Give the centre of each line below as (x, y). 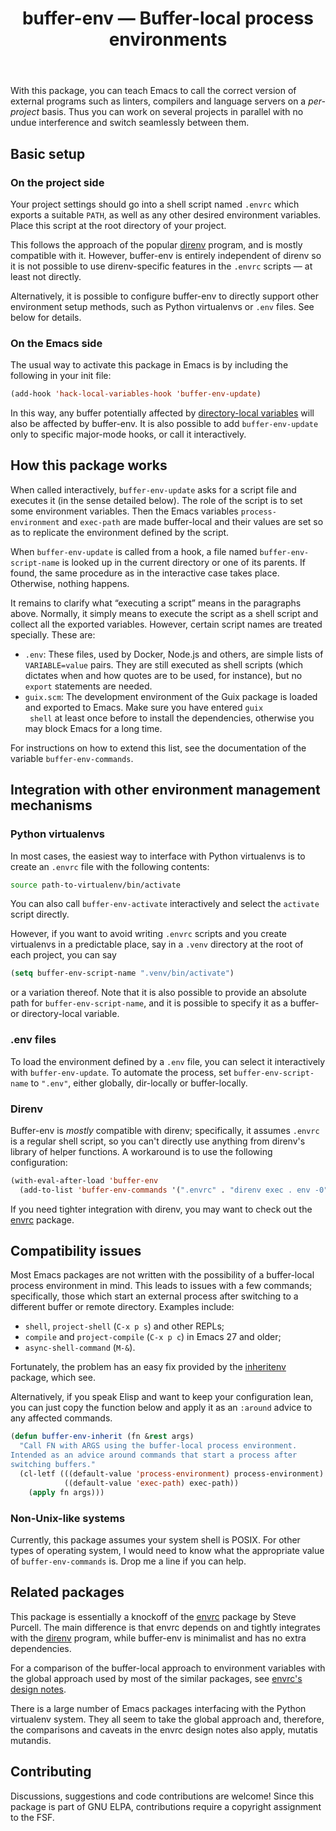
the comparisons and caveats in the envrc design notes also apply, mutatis (164, 1729)
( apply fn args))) (66, 1492)
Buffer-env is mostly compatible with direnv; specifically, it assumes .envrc (165, 1130)
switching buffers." (53, 1465)
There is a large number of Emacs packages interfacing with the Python (158, 1708)
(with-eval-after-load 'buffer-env (84, 1180)
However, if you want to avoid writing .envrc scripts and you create (149, 934)
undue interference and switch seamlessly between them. (130, 123)
